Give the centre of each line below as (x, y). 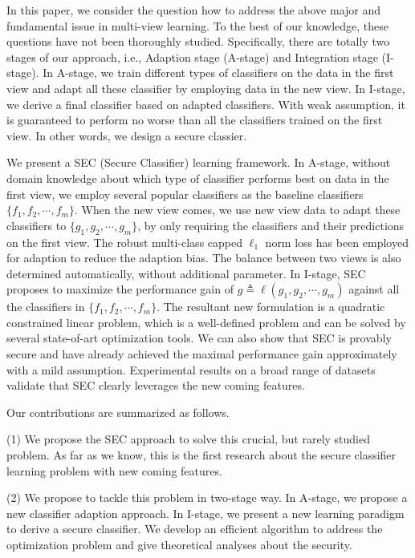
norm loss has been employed (337, 242)
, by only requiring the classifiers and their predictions (271, 225)
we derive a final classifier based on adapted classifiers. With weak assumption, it (206, 104)
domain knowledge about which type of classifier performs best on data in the (198, 178)
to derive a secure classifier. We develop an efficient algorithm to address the (195, 529)
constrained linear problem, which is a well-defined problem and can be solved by (206, 322)
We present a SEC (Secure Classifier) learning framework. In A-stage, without (199, 162)
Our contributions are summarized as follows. (118, 412)
